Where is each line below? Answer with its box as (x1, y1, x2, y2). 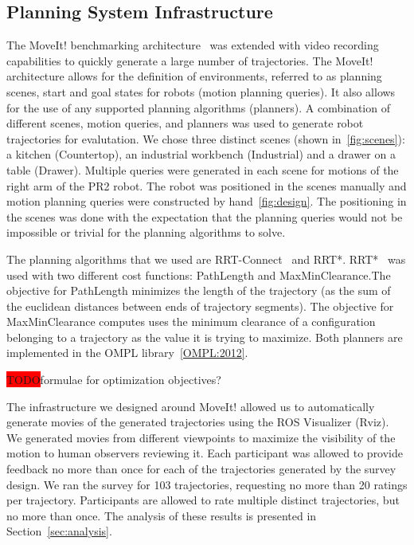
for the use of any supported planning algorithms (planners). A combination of (6, 99, 390, 116)
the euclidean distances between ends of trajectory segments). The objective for (6, 297, 394, 314)
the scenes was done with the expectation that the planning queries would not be (6, 208, 403, 225)
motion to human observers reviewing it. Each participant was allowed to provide (6, 445, 404, 461)
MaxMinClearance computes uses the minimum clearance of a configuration (6, 313, 376, 330)
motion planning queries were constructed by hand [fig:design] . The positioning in (6, 193, 407, 210)
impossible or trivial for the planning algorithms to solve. (6, 224, 286, 241)
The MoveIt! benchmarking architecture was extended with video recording (6, 37, 379, 53)
